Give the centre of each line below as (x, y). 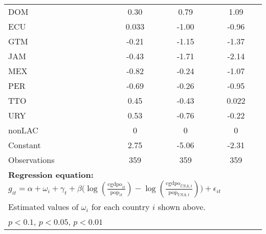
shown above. (182, 207)
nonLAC (23, 130)
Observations (31, 160)
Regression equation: (51, 174)
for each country (120, 207)
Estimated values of (43, 207)
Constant (25, 145)
